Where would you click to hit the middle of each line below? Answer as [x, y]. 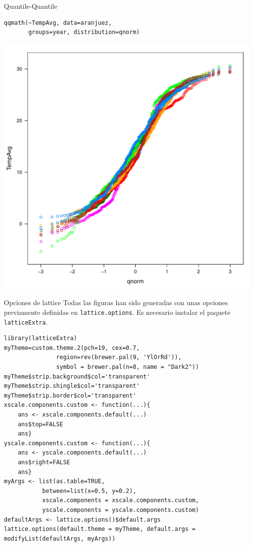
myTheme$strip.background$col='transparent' [77, 376]
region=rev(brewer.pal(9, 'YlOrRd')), [119, 357]
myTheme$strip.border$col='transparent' [70, 395]
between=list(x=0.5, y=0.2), [89, 491]
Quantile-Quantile [31, 6]
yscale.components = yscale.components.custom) [120, 510]
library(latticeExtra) [41, 338]
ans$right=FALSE [44, 462]
